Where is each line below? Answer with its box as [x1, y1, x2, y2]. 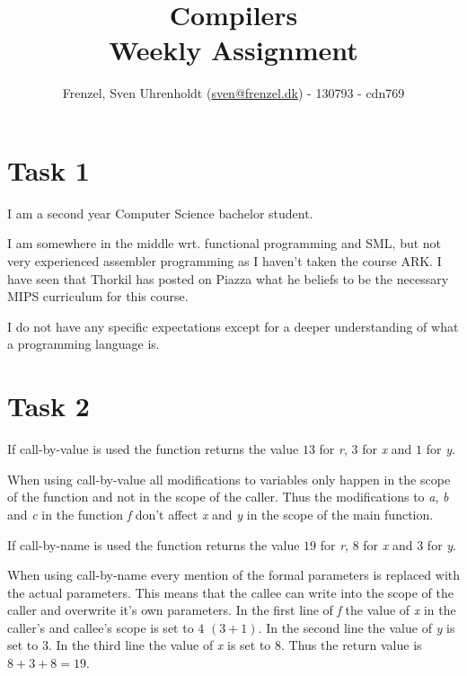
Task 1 [7, 151, 90, 188]
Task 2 [7, 387, 90, 424]
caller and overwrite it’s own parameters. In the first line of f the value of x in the [7, 600, 456, 619]
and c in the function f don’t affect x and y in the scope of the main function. [7, 504, 434, 523]
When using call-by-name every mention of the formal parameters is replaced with [7, 565, 461, 584]
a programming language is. [7, 334, 160, 353]
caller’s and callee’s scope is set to [7, 618, 194, 636]
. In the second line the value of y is [258, 618, 455, 636]
